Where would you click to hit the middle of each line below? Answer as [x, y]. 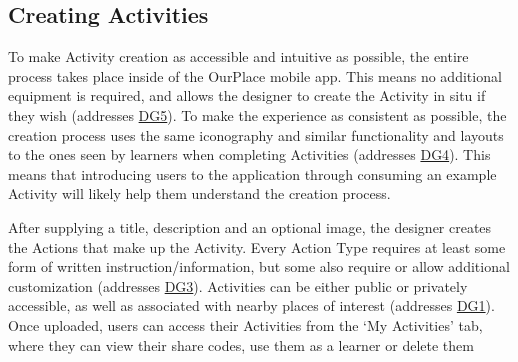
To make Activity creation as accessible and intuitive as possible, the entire [238, 56]
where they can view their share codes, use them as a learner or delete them [241, 344]
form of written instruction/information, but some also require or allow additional [259, 266]
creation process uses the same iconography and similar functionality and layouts [256, 134]
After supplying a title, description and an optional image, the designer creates [250, 226]
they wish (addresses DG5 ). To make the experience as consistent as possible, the [257, 114]
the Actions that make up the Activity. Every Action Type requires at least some [257, 246]
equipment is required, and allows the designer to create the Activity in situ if [247, 95]
